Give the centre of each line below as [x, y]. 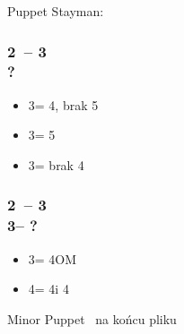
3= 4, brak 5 [63, 104]
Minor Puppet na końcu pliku [92, 318]
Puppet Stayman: [56, 11]
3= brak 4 [56, 164]
